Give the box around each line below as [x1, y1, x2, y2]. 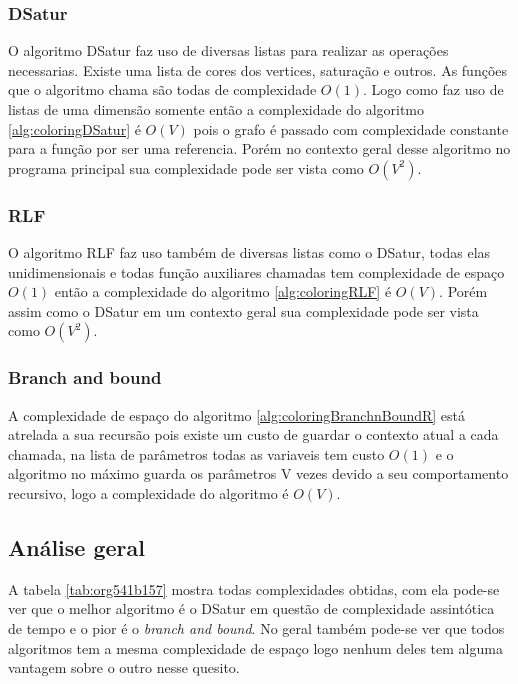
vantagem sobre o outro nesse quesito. [8, 657, 240, 678]
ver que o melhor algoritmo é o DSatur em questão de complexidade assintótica [8, 598, 495, 619]
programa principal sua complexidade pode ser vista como [8, 157, 364, 178]
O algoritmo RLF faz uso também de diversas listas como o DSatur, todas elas [8, 242, 491, 262]
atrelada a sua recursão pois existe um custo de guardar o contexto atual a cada [8, 424, 499, 445]
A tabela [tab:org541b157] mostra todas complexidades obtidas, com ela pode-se [8, 578, 500, 599]
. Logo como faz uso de [363, 79, 504, 100]
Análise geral [8, 531, 145, 562]
